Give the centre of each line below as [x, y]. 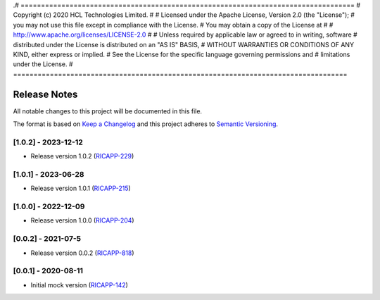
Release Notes [45, 94]
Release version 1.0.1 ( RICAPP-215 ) [81, 188]
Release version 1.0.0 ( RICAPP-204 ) [82, 220]
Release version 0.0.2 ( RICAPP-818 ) [82, 253]
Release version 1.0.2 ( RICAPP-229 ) [82, 156]
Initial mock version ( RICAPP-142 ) [79, 285]
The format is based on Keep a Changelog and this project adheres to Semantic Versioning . [145, 124]
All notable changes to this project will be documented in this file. [108, 111]
